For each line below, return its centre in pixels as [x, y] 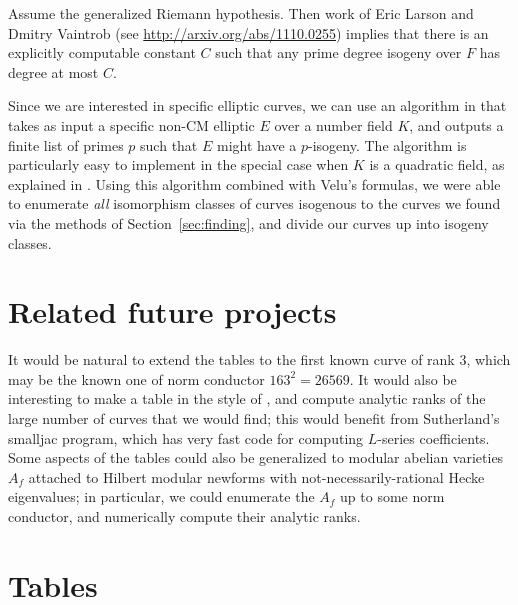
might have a [256, 144]
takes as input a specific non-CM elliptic [131, 124]
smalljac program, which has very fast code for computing [186, 437]
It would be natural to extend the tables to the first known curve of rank [231, 359]
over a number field [333, 124]
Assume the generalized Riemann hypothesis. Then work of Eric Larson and [241, 13]
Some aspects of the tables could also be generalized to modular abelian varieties [256, 457]
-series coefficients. [433, 437]
